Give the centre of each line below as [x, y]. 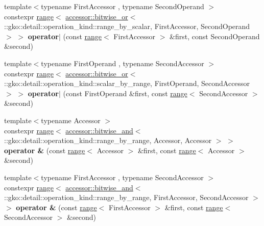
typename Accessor [71, 120]
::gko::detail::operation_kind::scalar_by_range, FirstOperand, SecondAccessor [127, 83]
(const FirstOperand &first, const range [125, 93]
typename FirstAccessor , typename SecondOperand [123, 6]
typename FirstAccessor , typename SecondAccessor [122, 177]
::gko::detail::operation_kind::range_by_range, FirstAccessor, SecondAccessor [126, 197]
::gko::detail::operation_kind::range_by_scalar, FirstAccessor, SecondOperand [127, 26]
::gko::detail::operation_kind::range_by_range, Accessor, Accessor [108, 140]
